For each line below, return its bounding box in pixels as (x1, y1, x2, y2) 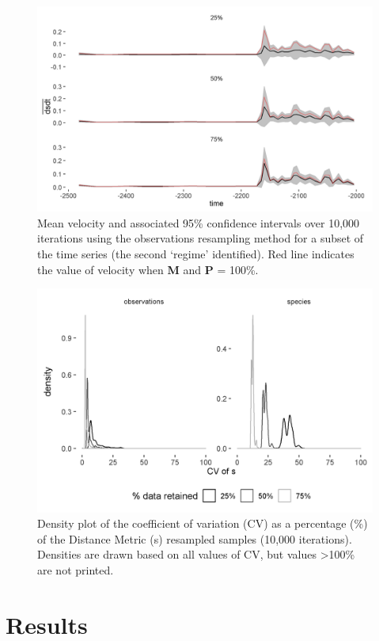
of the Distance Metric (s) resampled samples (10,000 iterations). (37, 530, 352, 547)
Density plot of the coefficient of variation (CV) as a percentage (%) (37, 515, 368, 532)
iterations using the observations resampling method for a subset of (37, 230, 364, 246)
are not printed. (37, 561, 114, 578)
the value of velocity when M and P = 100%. (37, 261, 259, 277)
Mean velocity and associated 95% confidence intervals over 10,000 (37, 214, 360, 231)
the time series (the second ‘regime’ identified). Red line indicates (37, 245, 354, 261)
